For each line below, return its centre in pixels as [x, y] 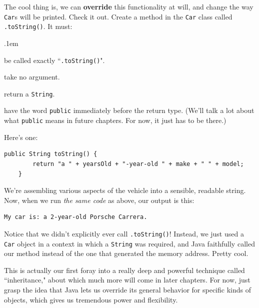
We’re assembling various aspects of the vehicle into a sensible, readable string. [125, 190]
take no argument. [32, 77]
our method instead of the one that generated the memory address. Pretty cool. [126, 253]
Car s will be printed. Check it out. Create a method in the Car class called [118, 16]
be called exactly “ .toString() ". [54, 60]
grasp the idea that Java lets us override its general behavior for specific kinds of [127, 289]
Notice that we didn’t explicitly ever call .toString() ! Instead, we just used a [124, 233]
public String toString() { [51, 154]
